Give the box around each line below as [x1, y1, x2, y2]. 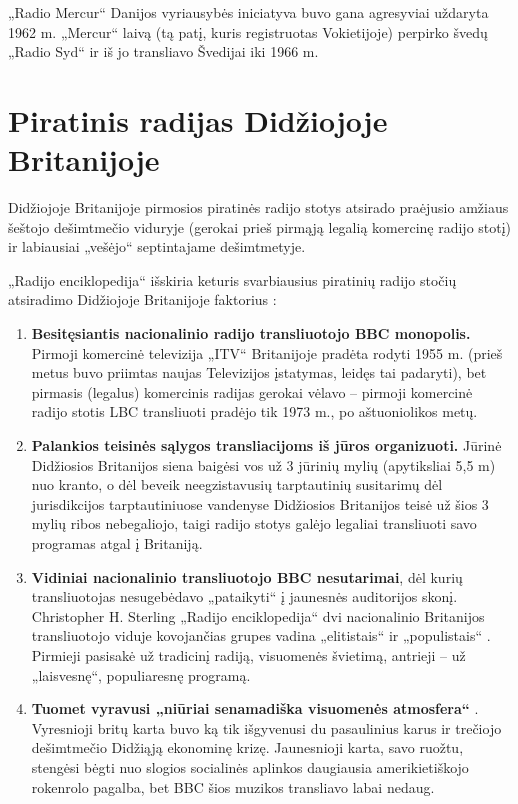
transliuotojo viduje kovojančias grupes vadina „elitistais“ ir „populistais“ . [31, 625, 491, 646]
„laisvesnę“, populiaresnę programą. [31, 664, 251, 685]
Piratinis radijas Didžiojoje [8, 99, 388, 140]
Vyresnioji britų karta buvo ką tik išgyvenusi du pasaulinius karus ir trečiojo [31, 717, 502, 738]
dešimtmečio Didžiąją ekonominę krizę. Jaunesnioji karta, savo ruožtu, [31, 737, 464, 758]
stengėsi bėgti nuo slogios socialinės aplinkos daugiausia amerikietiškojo [31, 756, 469, 777]
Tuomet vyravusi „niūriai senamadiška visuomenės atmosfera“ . [31, 698, 479, 719]
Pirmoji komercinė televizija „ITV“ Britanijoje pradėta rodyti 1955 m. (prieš [31, 342, 503, 363]
